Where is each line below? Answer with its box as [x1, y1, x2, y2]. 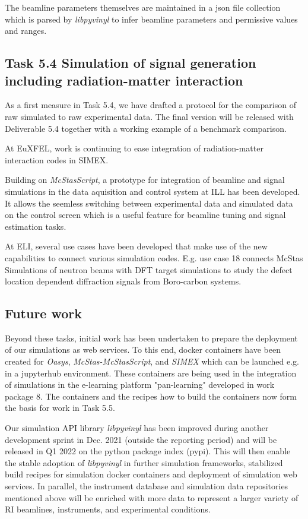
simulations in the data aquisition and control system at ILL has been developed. [5, 185, 300, 197]
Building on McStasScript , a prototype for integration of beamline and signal [5, 173, 285, 186]
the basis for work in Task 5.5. [5, 401, 115, 414]
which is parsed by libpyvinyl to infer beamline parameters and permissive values [5, 12, 298, 25]
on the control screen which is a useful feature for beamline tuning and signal [5, 208, 286, 221]
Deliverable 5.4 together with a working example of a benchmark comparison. [5, 122, 287, 134]
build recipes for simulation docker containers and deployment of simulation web [5, 468, 297, 480]
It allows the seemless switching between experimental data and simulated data [5, 197, 293, 209]
